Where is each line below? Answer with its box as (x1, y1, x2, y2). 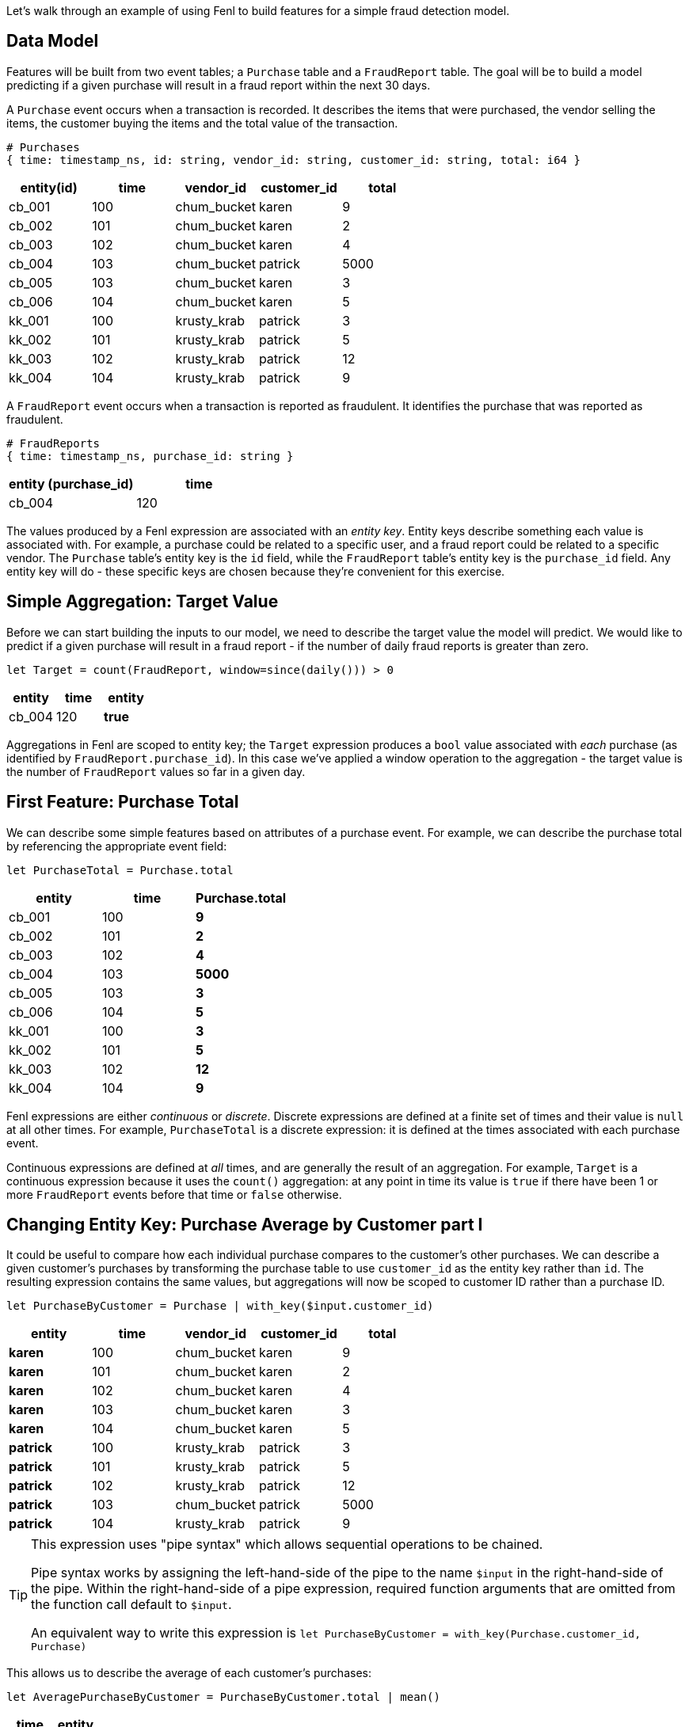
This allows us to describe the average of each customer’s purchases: (6, 1666, 371, 1680)
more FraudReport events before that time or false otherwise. (6, 1187, 342, 1201)
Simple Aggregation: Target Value (6, 592, 279, 612)
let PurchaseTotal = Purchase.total (6, 863, 234, 877)
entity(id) (20, 179, 78, 196)
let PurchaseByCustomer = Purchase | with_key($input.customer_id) (6, 1299, 434, 1313)
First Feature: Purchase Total (6, 792, 239, 812)
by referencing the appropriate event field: (6, 839, 227, 853)
